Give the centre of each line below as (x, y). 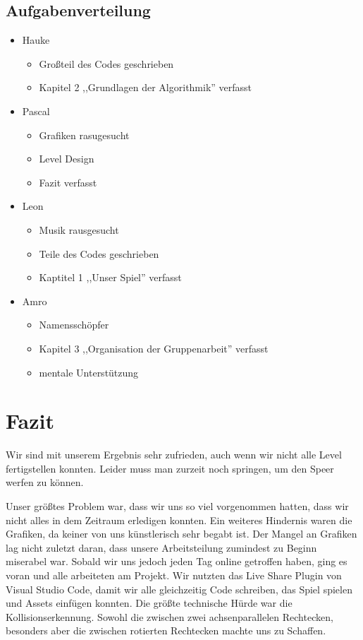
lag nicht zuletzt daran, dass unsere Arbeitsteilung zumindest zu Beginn (161, 547)
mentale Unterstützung (89, 372)
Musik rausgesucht (79, 229)
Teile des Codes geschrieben (99, 253)
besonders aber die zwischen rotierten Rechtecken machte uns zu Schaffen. (166, 630)
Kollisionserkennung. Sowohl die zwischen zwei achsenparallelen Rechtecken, (170, 616)
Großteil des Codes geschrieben (106, 63)
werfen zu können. (45, 482)
